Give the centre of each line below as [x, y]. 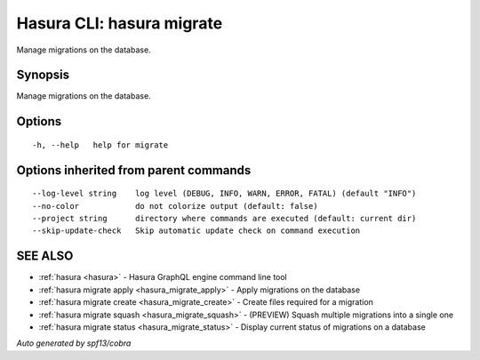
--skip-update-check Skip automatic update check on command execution [196, 231]
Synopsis [43, 75]
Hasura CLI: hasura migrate [120, 23]
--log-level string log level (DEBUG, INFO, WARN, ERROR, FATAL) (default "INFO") [224, 194]
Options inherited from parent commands [134, 170]
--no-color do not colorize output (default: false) [176, 206]
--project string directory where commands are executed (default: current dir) [224, 219]
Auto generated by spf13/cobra [74, 343]
